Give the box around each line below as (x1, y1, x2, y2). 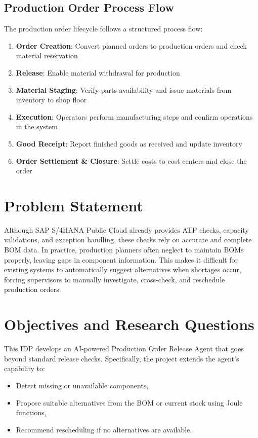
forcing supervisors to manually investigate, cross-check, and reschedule (4, 274, 225, 284)
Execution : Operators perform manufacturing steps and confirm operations (16, 111, 253, 122)
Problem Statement (4, 195, 143, 215)
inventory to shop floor (16, 94, 87, 105)
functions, (16, 407, 47, 418)
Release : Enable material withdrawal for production (16, 67, 180, 78)
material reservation (16, 50, 78, 61)
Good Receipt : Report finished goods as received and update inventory (16, 138, 242, 149)
